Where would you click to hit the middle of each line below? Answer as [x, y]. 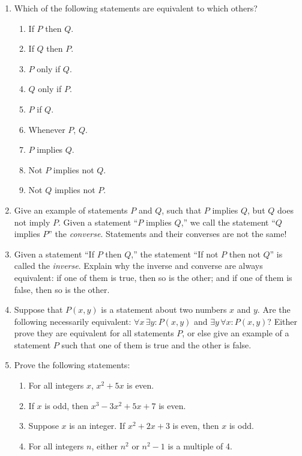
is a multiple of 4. [200, 445]
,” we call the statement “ [228, 222]
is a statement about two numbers [164, 310]
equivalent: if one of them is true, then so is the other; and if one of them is [153, 277]
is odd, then [67, 405]
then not [245, 254]
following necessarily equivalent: [73, 321]
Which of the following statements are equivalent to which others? [136, 8]
